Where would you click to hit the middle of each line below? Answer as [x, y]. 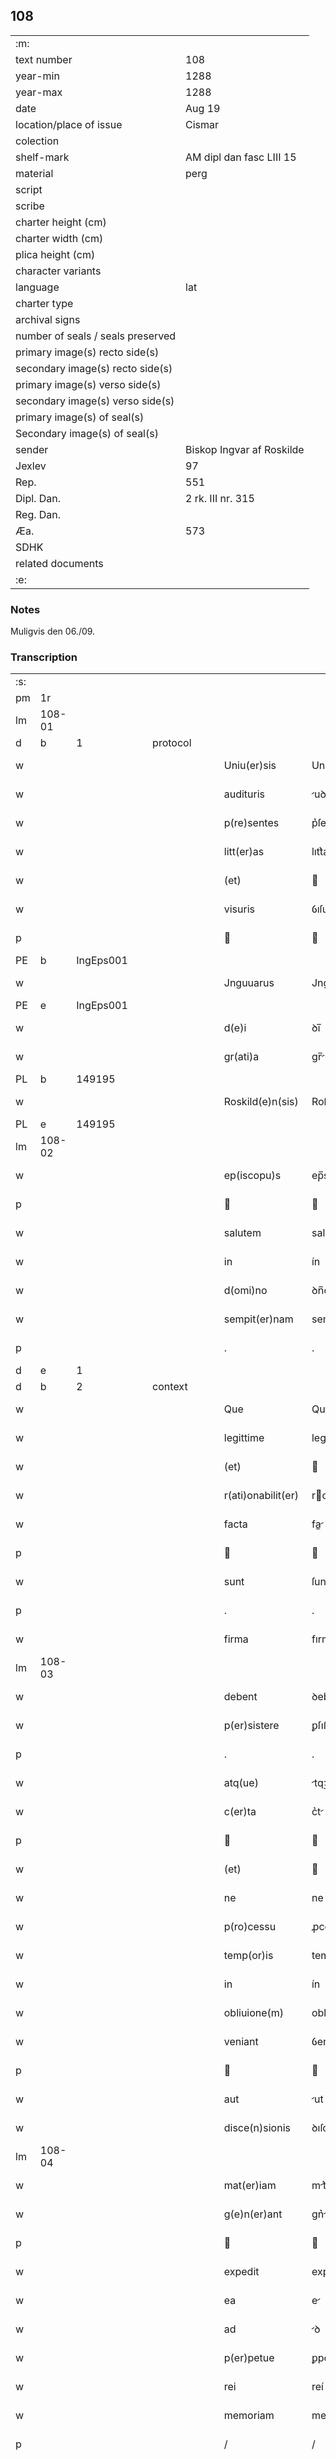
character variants [58, 271]
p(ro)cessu [250, 1927]
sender [32, 449]
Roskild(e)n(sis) [261, 1102]
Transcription [44, 657]
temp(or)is [248, 1956]
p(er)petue [249, 2358]
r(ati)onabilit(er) [261, 1496]
